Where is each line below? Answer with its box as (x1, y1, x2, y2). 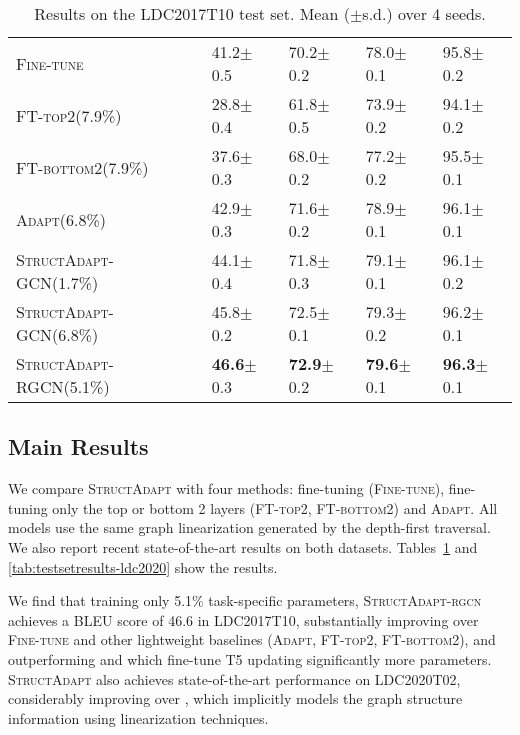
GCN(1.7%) (16, 271, 99, 294)
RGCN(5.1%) (16, 375, 110, 398)
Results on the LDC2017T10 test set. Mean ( (34, 2, 350, 25)
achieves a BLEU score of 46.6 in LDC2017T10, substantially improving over (8, 609, 479, 630)
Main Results (8, 431, 149, 462)
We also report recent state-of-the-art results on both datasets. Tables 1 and (8, 536, 478, 557)
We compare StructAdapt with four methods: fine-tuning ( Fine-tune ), (8, 478, 445, 499)
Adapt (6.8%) (16, 207, 107, 231)
